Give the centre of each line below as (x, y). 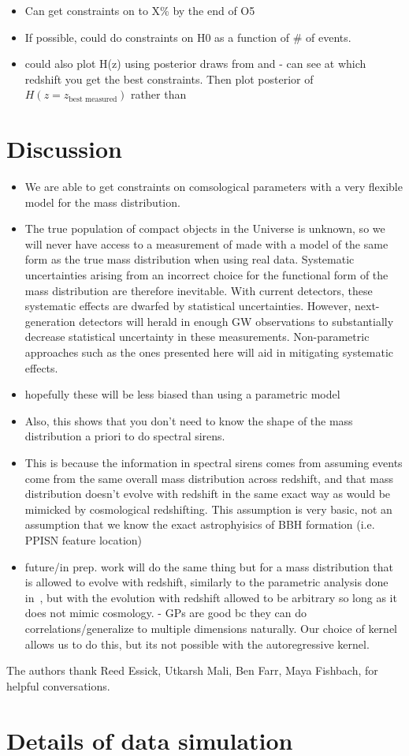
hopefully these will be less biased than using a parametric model (182, 394)
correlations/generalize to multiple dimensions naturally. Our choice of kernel (211, 628)
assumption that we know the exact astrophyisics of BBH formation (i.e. (200, 524)
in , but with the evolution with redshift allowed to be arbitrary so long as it (211, 597)
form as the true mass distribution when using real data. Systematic (190, 259)
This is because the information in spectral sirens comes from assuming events (214, 462)
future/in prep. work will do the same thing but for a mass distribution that (209, 566)
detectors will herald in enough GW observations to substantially (236, 321)
